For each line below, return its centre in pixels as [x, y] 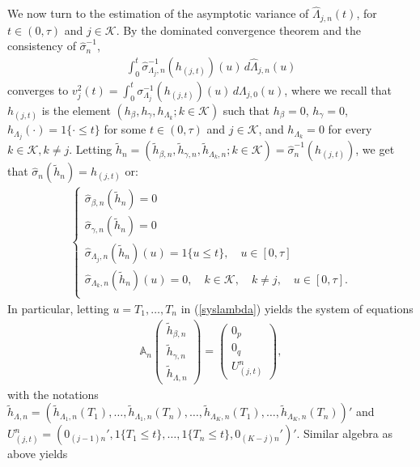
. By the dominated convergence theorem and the [239, 30]
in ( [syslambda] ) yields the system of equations [297, 308]
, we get [375, 149]
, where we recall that [338, 89]
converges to [38, 89]
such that [246, 110]
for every [350, 129]
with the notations [53, 394]
